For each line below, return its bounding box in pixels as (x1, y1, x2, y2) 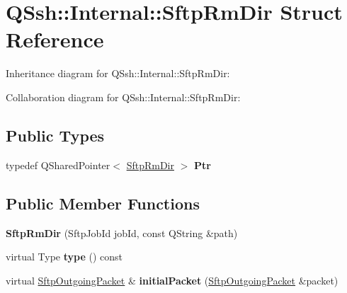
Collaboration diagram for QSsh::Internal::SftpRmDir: (6, 89, 241, 104)
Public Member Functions (6, 192, 200, 214)
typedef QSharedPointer (6, 157, 110, 172)
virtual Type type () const (6, 249, 123, 264)
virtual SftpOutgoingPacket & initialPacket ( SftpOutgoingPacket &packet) (6, 272, 339, 287)
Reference (6, 25, 104, 54)
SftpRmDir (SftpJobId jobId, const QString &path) (6, 225, 238, 240)
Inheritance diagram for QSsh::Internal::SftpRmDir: (6, 66, 230, 81)
